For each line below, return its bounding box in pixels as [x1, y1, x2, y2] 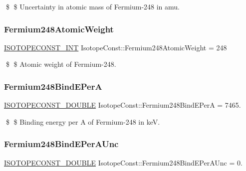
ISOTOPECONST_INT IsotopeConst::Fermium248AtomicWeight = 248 [4, 42, 227, 52]
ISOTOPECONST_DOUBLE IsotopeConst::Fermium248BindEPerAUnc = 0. [4, 157, 243, 168]
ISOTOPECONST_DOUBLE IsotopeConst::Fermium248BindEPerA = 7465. [4, 100, 241, 110]
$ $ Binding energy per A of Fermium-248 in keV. [5, 116, 160, 127]
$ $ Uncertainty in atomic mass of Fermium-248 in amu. [5, 1, 180, 11]
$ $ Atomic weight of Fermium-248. [5, 59, 116, 69]
